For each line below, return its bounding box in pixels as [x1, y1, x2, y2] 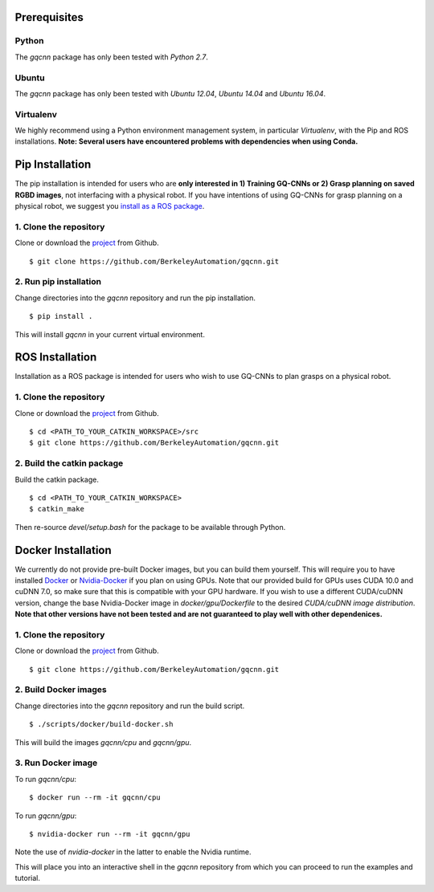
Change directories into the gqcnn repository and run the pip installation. [14, 293, 256, 303]
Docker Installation [14, 543, 112, 557]
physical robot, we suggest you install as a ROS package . [14, 202, 205, 211]
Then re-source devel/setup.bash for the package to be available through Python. [14, 522, 286, 532]
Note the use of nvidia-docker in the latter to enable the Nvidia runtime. [14, 847, 252, 857]
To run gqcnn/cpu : [14, 774, 76, 784]
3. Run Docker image [14, 757, 98, 768]
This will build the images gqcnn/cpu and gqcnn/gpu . [14, 737, 192, 747]
